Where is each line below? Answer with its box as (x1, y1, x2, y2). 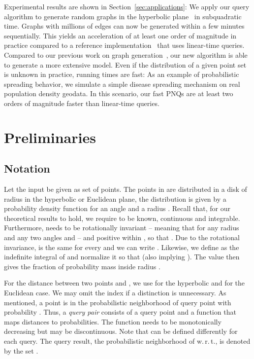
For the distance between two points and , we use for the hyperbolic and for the (4, 278, 245, 288)
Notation (4, 161, 50, 176)
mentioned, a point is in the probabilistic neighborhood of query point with (4, 297, 231, 307)
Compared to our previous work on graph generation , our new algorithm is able (4, 49, 248, 60)
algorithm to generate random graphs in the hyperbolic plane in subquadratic (4, 11, 242, 21)
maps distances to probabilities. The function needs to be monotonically (4, 316, 222, 326)
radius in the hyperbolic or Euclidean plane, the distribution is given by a (4, 193, 226, 204)
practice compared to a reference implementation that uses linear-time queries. (4, 40, 245, 50)
